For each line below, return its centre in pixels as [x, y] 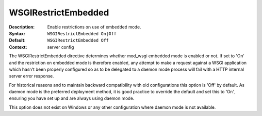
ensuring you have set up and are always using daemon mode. [72, 98]
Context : [18, 47]
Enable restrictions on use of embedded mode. [94, 27]
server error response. [32, 76]
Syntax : [17, 33]
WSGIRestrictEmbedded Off [78, 40]
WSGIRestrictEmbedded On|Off [82, 33]
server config [61, 47]
